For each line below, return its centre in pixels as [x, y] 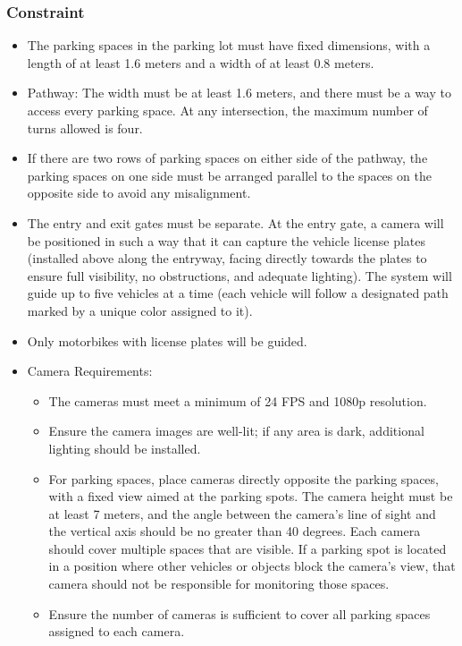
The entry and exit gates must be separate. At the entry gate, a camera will [235, 222]
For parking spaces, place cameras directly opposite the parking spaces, [244, 478]
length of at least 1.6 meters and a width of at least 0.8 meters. [201, 62]
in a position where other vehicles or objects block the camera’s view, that [252, 566]
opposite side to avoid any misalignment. [139, 193]
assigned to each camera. [117, 631]
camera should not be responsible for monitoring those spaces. [219, 584]
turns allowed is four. [85, 127]
